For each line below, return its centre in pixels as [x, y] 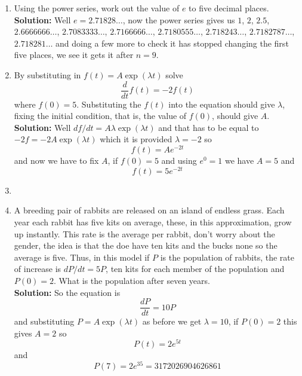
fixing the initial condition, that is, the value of [100, 116]
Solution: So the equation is [67, 292]
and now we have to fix [56, 161]
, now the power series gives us [179, 19]
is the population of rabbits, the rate [227, 257]
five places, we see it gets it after [74, 55]
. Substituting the [109, 104]
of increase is [38, 269]
